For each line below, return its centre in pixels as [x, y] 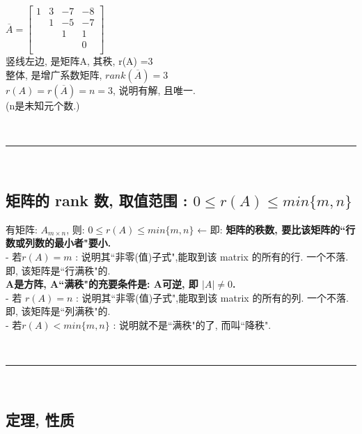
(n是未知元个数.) [43, 105]
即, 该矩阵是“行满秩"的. [58, 270]
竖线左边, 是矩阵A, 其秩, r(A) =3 [79, 61]
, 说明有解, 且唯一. [154, 90]
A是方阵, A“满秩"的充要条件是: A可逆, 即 [102, 284]
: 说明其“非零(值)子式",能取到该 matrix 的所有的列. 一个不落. [212, 297]
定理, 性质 [40, 420]
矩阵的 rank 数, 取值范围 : [97, 200]
